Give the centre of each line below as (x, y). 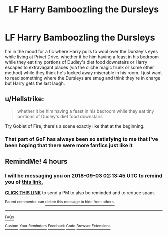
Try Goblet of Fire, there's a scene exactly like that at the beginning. (75, 126)
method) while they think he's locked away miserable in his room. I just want (84, 72)
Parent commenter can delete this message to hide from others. (60, 202)
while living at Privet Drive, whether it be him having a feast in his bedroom (82, 57)
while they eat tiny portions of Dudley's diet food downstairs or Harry (76, 62)
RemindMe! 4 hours (36, 162)
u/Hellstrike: (25, 99)
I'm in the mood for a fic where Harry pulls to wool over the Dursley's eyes (82, 51)
